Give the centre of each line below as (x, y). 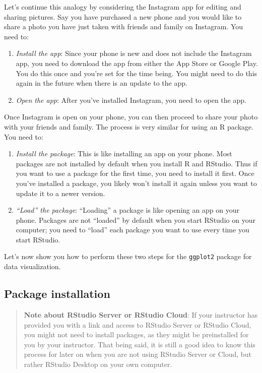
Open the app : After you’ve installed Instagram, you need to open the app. (131, 100)
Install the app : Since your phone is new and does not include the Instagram (134, 53)
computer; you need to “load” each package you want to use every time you (133, 230)
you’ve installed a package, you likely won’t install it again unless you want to (136, 183)
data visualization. (32, 266)
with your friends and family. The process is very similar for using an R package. (129, 126)
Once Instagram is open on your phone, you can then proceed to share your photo (131, 117)
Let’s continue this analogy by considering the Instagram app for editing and (123, 7)
